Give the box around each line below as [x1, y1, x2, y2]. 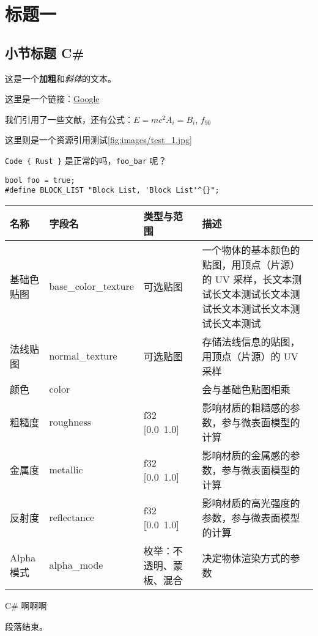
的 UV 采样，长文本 [202, 272, 292, 286]
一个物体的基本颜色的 [202, 242, 300, 257]
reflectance [49, 510, 95, 525]
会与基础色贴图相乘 [202, 382, 290, 396]
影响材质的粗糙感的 [202, 400, 290, 415]
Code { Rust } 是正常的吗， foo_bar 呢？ [5, 153, 167, 166]
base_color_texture [49, 279, 134, 294]
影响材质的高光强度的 [202, 495, 300, 510]
